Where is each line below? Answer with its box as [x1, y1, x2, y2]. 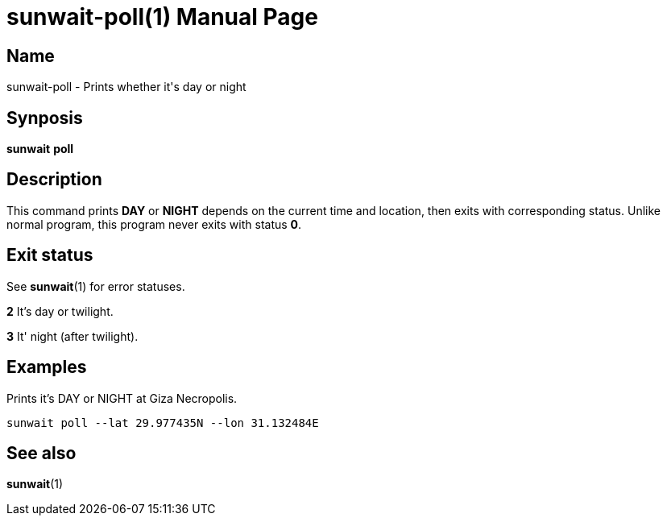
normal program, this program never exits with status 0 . [6, 217, 302, 231]
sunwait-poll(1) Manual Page [6, 3, 318, 31]
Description [6, 169, 102, 190]
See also [6, 442, 77, 463]
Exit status [6, 245, 93, 266]
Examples [6, 357, 87, 378]
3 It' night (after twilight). [6, 329, 139, 343]
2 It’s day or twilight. [6, 304, 114, 318]
